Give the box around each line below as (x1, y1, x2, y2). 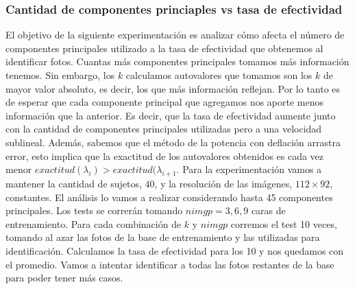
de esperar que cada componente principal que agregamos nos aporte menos (5, 95, 324, 109)
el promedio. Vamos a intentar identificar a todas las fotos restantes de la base (5, 257, 334, 271)
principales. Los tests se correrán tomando (5, 203, 183, 218)
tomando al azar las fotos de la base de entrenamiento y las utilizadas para (5, 230, 320, 244)
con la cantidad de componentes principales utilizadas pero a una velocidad (5, 122, 322, 136)
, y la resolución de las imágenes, (154, 176, 293, 190)
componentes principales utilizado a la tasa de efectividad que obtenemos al (5, 41, 323, 55)
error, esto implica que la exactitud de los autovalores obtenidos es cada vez (5, 148, 324, 163)
